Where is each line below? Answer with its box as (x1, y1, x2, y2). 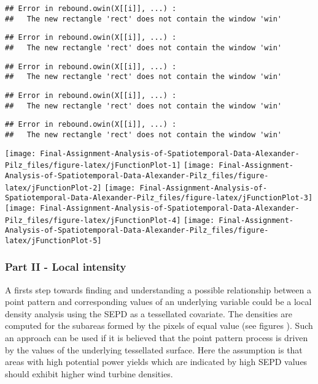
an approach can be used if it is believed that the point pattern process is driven (5, 331, 308, 344)
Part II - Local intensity (5, 259, 126, 274)
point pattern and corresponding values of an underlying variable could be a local (5, 295, 312, 308)
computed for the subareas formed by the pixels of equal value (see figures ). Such (5, 319, 313, 332)
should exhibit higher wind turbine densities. (5, 367, 173, 380)
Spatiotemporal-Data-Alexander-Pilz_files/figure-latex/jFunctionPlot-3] (5, 194, 313, 203)
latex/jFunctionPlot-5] (5, 236, 102, 245)
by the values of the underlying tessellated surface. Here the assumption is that (5, 343, 303, 356)
